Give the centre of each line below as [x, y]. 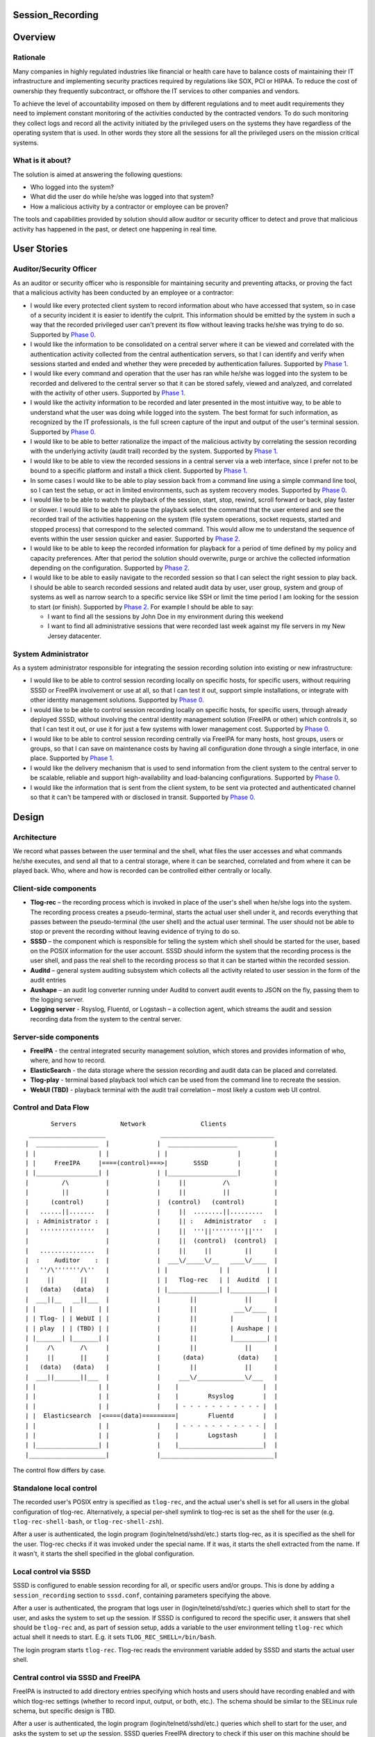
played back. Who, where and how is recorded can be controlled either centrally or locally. [142, 870]
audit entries [48, 980]
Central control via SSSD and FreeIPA [77, 1677]
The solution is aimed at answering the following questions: [98, 174]
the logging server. [57, 1000]
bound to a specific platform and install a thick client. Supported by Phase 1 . [139, 471]
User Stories [40, 249]
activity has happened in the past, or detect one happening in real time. [115, 229]
